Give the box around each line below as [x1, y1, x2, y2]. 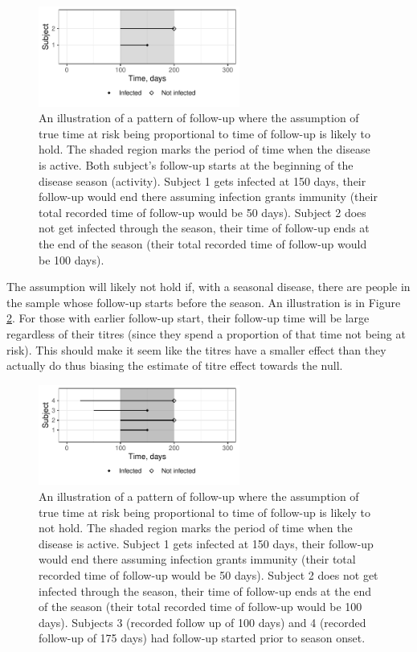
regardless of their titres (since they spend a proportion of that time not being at [6, 325, 406, 342]
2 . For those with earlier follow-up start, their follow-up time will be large [6, 310, 370, 326]
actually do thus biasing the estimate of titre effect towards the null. [6, 357, 343, 374]
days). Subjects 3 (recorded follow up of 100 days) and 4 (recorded [39, 613, 366, 630]
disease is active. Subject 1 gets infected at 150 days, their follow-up [39, 535, 374, 552]
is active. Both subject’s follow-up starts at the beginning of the [39, 157, 354, 174]
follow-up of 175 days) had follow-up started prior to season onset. [39, 629, 366, 646]
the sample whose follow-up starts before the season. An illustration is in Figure [6, 293, 401, 310]
